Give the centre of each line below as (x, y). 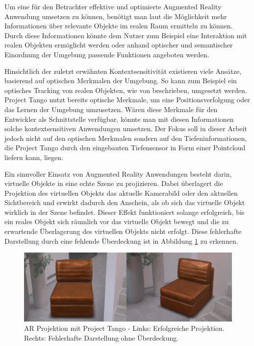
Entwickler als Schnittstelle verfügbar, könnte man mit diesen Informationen (119, 119)
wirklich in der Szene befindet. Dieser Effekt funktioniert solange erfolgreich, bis (125, 212)
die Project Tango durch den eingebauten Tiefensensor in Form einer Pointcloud (125, 148)
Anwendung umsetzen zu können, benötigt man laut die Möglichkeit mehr (116, 16)
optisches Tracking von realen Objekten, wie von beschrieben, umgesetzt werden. (126, 90)
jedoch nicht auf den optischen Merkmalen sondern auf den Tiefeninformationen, (126, 138)
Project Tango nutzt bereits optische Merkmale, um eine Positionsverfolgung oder (127, 100)
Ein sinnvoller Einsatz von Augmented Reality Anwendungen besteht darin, (118, 173)
